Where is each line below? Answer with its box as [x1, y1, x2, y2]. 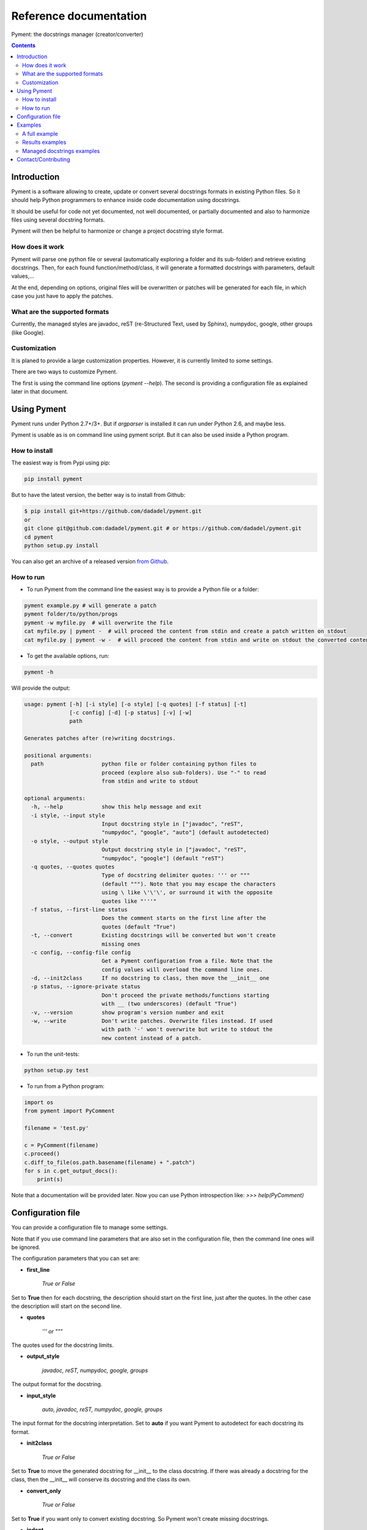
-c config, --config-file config [31, 949, 131, 956]
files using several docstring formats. [11, 216, 105, 223]
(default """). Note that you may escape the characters [101, 880, 276, 887]
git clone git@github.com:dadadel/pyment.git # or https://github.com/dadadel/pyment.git [24, 525, 302, 532]
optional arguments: [24, 794, 86, 802]
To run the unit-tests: [26, 1050, 80, 1058]
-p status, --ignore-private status [31, 983, 141, 990]
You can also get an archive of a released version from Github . [11, 558, 169, 565]
